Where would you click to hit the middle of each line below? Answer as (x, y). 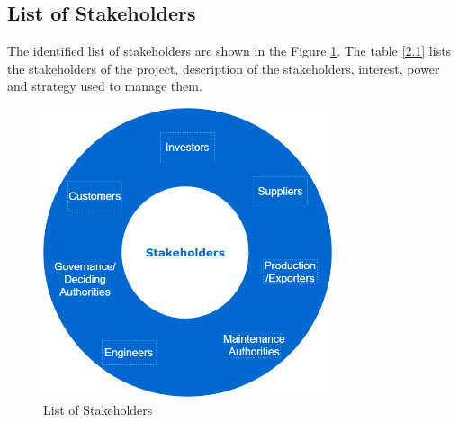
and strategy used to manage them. (105, 86)
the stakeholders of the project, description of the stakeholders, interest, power (224, 68)
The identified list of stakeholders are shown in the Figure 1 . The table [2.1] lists (229, 51)
